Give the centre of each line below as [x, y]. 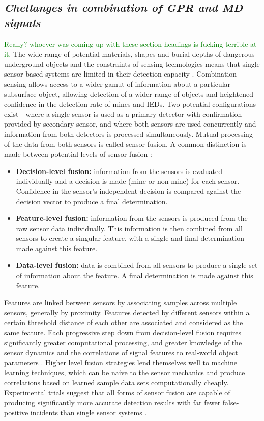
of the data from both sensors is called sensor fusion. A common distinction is [125, 144]
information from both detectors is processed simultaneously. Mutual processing [128, 133]
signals [22, 22]
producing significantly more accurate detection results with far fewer [112, 402]
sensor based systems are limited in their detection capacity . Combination [121, 74]
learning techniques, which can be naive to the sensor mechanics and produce [125, 372]
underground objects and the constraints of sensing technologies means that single [132, 64]
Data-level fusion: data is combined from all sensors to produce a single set [137, 265]
